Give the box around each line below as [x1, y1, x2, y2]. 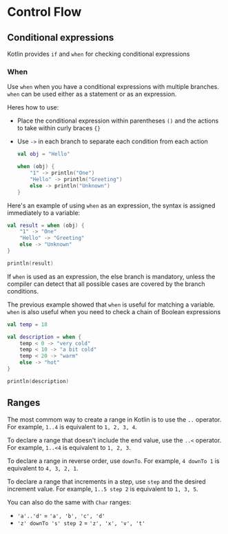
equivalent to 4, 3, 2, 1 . [7, 464, 79, 472]
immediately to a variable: [7, 208, 81, 217]
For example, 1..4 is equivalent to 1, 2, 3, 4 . [7, 422, 138, 431]
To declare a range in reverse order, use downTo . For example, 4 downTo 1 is [7, 456, 220, 465]
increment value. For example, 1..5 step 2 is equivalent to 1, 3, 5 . [7, 484, 198, 493]
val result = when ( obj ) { [7, 222, 85, 229]
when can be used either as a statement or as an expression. [7, 90, 177, 99]
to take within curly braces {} [17, 124, 101, 132]
